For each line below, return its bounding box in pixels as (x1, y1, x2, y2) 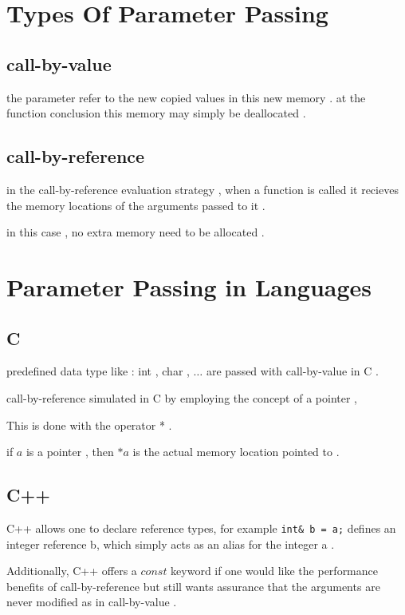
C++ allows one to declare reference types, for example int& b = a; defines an (6, 519, 396, 536)
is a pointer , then (26, 443, 114, 460)
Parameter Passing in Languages (6, 270, 372, 303)
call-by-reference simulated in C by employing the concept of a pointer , (6, 389, 358, 406)
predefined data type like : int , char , (6, 363, 190, 379)
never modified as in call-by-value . (6, 593, 177, 610)
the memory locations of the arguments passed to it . (6, 196, 265, 213)
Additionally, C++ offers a (6, 562, 137, 579)
